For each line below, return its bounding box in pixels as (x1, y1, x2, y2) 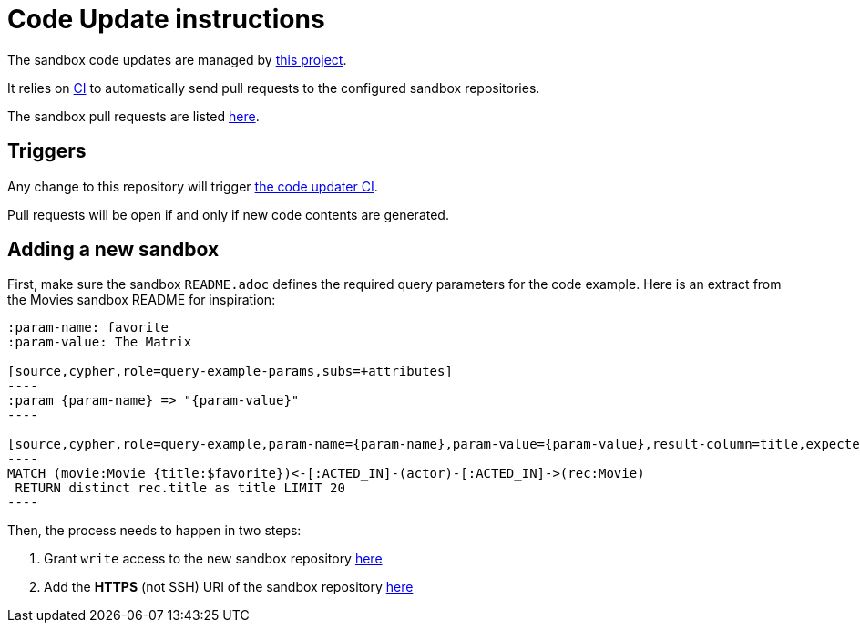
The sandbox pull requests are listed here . (7, 108, 260, 124)
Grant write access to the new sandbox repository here (44, 551, 383, 567)
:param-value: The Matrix (7, 335, 192, 350)
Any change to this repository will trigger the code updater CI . (7, 178, 378, 194)
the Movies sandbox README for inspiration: (7, 292, 276, 308)
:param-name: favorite (7, 320, 169, 336)
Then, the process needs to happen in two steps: (7, 522, 302, 539)
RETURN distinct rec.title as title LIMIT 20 (15, 480, 345, 496)
